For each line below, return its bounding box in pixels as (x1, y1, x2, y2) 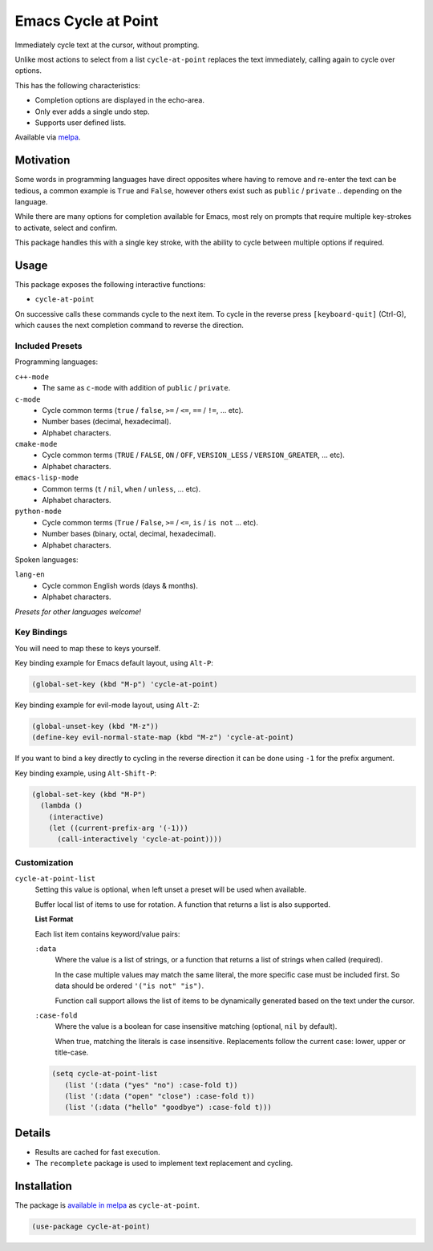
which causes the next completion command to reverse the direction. (14, 321, 244, 330)
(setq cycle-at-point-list (51, 1069, 158, 1079)
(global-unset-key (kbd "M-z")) (31, 722, 160, 731)
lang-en (14, 570, 46, 579)
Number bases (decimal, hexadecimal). (42, 417, 172, 427)
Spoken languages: (14, 555, 79, 565)
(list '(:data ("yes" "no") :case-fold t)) (64, 1080, 238, 1090)
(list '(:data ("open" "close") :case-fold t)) (64, 1091, 256, 1100)
